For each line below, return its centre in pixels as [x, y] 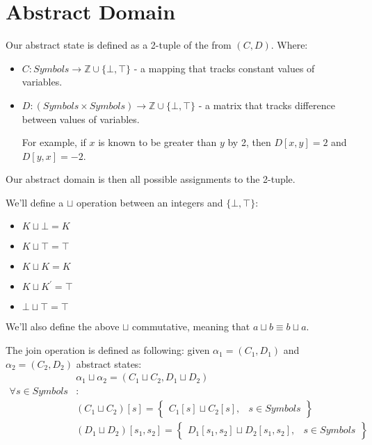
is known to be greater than [157, 142]
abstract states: [109, 363]
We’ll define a [35, 202]
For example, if [54, 142]
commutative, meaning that [191, 326]
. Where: [289, 45]
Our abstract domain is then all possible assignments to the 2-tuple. [151, 179]
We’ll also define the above [63, 326]
